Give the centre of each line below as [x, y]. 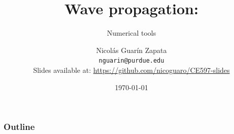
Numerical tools [131, 33]
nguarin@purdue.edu [131, 61]
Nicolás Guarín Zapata [131, 50]
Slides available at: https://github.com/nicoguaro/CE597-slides [131, 70]
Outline [19, 127]
